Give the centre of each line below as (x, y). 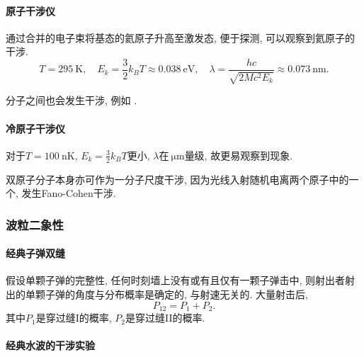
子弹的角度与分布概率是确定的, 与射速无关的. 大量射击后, (176, 294)
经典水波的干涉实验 (50, 345)
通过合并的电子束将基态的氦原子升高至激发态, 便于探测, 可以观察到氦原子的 (181, 37)
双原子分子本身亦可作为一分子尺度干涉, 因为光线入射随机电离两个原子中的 (177, 179)
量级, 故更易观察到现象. (239, 155)
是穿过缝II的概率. (165, 318)
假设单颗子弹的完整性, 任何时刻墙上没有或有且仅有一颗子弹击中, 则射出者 (176, 280)
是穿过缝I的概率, (74, 318)
